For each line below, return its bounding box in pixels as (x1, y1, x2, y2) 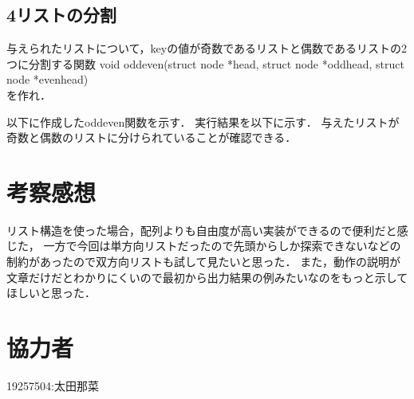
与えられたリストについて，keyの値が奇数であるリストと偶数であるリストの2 (6, 40, 407, 57)
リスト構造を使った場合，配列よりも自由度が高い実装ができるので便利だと (6, 221, 397, 238)
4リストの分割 (6, 2, 117, 27)
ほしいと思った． (6, 284, 96, 301)
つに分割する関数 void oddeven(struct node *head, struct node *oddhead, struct (6, 55, 404, 72)
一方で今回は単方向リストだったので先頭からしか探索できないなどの (43, 237, 401, 254)
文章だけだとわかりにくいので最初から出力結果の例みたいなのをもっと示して (6, 268, 408, 285)
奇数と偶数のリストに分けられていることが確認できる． (6, 129, 297, 146)
